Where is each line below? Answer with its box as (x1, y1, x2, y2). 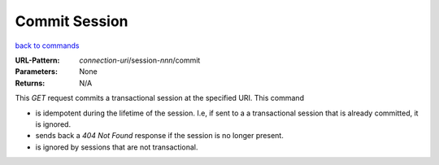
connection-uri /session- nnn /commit (79, 55, 201, 65)
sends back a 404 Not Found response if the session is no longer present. (35, 131, 284, 141)
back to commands (15, 41, 80, 50)
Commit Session (15, 12, 129, 30)
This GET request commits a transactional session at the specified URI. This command (15, 93, 305, 103)
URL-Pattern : (15, 55, 60, 65)
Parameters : (15, 67, 59, 76)
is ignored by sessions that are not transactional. (35, 142, 198, 152)
